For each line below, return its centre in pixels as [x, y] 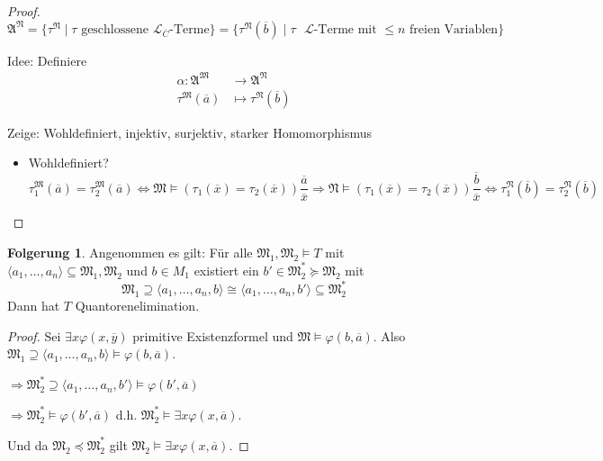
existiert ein [226, 270]
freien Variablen [454, 29]
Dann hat [34, 305]
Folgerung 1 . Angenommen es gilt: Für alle [130, 252]
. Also [389, 335]
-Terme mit [345, 29]
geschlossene [115, 29]
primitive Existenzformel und [213, 335]
